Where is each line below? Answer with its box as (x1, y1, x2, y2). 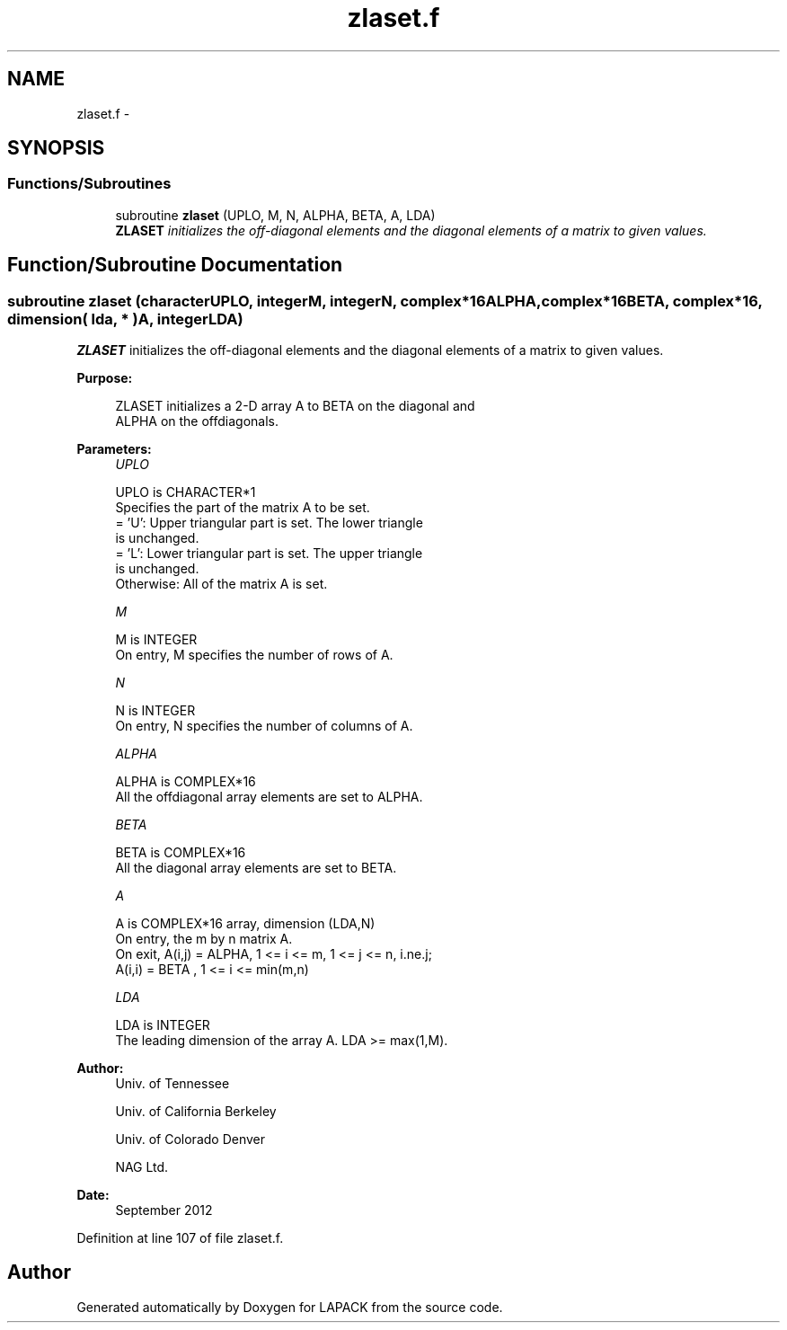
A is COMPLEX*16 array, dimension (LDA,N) (115, 916, 376, 932)
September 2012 (115, 1202, 213, 1219)
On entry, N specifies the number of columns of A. (115, 718, 413, 734)
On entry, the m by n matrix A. (115, 931, 293, 947)
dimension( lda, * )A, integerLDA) (7, 309, 243, 328)
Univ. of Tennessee (115, 1076, 230, 1092)
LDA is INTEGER (115, 1017, 210, 1033)
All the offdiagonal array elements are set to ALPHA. (115, 789, 423, 805)
